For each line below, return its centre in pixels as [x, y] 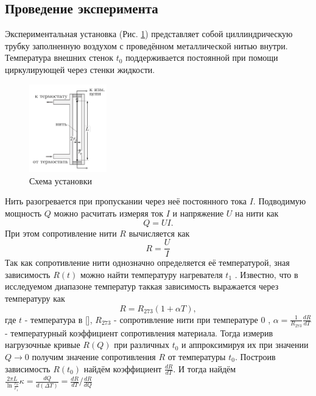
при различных [142, 345]
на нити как [257, 213]
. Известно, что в [266, 274]
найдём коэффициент [123, 368]
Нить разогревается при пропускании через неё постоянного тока [126, 201]
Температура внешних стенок [59, 57]
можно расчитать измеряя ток [109, 213]
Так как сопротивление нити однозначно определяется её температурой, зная [147, 262]
